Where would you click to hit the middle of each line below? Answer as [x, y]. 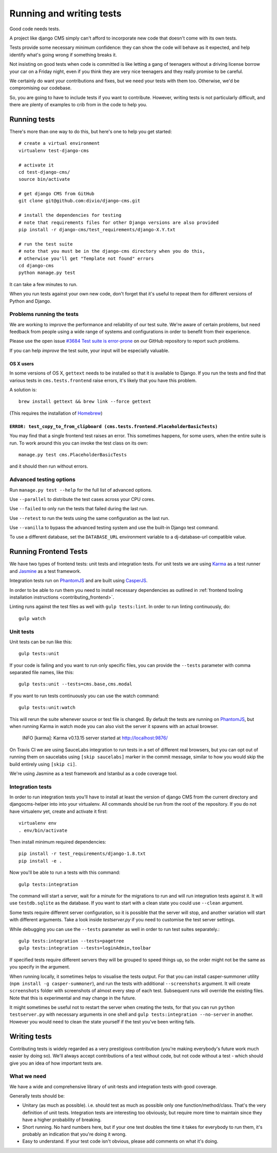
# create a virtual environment [59, 143]
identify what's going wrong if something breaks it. [63, 54]
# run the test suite [46, 244]
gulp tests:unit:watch [47, 708]
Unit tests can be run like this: [41, 642]
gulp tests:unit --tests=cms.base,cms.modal [76, 684]
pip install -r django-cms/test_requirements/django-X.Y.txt [97, 230]
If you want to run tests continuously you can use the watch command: [84, 696]
